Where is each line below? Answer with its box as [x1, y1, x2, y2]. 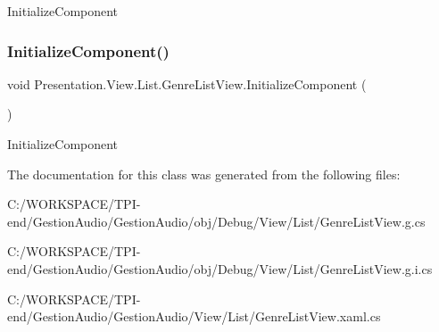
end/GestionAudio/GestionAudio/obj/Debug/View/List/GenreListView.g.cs [7, 212, 426, 230]
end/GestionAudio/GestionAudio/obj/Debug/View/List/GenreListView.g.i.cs [7, 259, 433, 278]
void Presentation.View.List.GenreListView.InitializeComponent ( [7, 74, 367, 93]
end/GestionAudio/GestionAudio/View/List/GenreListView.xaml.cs [7, 307, 381, 326]
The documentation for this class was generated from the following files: [7, 164, 401, 183]
